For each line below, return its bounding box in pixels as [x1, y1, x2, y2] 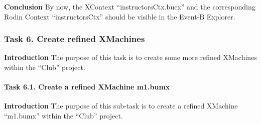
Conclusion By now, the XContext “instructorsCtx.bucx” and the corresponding [4, 1, 255, 11]
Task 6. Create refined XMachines [4, 32, 145, 45]
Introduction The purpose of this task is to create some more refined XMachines [4, 52, 257, 62]
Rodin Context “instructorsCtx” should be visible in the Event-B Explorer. [4, 11, 235, 21]
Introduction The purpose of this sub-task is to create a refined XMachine [4, 100, 238, 111]
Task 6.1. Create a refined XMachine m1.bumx [4, 81, 170, 92]
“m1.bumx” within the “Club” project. [4, 110, 123, 120]
